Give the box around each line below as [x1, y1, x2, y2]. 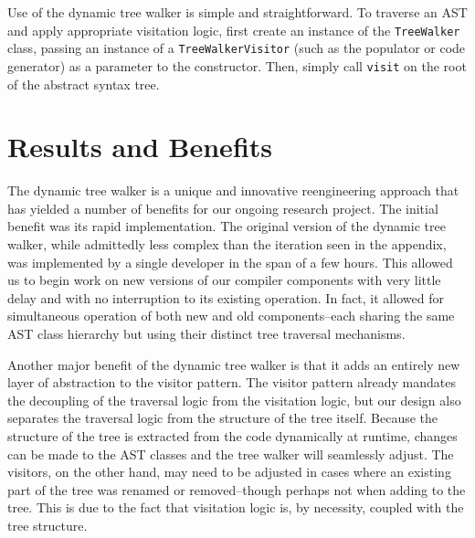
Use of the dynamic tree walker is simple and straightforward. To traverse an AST [7, 3, 468, 21]
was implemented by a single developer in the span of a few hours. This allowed [7, 252, 453, 271]
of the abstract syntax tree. [7, 74, 160, 93]
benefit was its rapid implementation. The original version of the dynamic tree [7, 216, 446, 236]
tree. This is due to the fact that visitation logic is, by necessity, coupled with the [7, 498, 464, 517]
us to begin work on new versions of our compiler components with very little [7, 270, 441, 290]
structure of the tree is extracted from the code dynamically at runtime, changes [7, 427, 458, 445]
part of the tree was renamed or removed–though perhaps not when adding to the [7, 480, 466, 499]
